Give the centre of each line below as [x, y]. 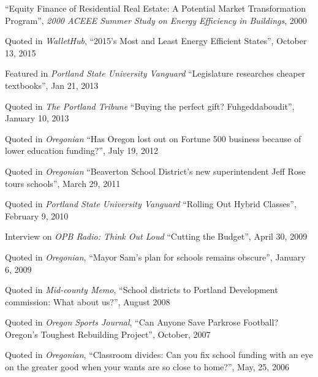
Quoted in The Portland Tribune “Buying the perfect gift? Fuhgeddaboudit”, [150, 106]
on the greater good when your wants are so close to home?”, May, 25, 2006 [147, 367]
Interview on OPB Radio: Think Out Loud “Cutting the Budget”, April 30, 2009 [156, 236]
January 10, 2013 [37, 118]
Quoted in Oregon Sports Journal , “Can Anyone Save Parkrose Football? [142, 322]
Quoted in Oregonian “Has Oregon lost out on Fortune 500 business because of [153, 138]
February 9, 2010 [37, 215]
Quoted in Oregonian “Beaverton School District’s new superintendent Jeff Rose [155, 171]
